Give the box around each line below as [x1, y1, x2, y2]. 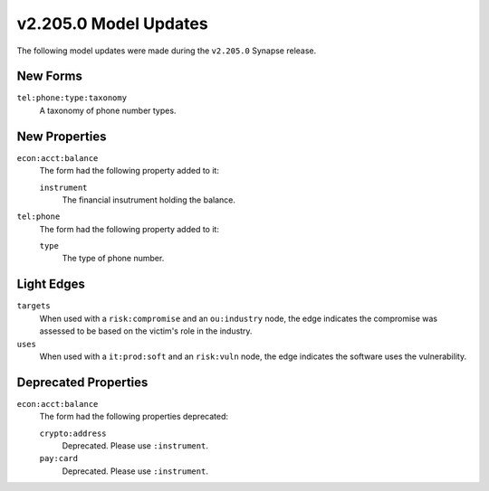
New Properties [16, 128, 107, 144]
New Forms [16, 69, 83, 84]
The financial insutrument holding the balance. [62, 194, 235, 205]
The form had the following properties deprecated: [39, 411, 229, 422]
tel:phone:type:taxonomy [16, 93, 127, 103]
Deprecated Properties [16, 374, 149, 390]
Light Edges [16, 277, 86, 292]
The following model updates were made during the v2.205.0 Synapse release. [16, 45, 317, 56]
